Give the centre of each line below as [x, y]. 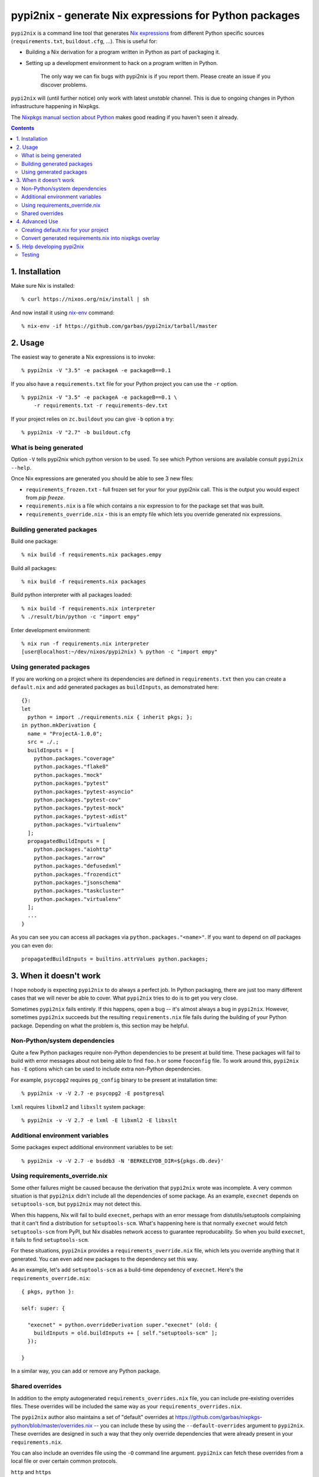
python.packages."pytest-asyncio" [84, 791]
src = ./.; [43, 742]
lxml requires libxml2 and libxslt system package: [78, 1107]
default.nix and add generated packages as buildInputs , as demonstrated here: [115, 687]
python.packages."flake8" [71, 767]
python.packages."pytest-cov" [77, 800]
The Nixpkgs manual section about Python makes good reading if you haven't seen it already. [125, 117]
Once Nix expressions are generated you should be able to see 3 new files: [102, 479]
